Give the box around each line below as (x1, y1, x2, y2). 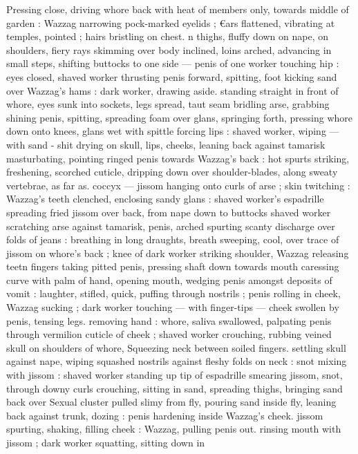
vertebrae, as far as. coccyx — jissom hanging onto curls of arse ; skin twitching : (6, 178, 350, 192)
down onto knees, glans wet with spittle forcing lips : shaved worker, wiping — (6, 124, 339, 138)
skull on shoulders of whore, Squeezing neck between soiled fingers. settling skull (6, 340, 346, 354)
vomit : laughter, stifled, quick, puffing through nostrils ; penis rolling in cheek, (6, 286, 341, 301)
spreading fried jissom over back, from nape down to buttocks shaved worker (6, 205, 331, 219)
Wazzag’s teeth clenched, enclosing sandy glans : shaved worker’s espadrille (6, 191, 324, 206)
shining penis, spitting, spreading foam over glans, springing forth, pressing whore (6, 110, 353, 124)
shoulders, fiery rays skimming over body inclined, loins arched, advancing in (6, 42, 332, 57)
